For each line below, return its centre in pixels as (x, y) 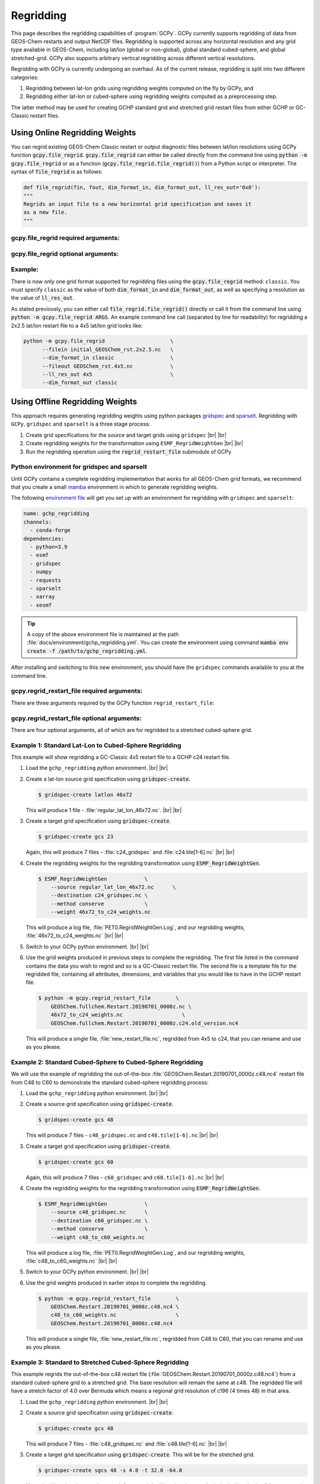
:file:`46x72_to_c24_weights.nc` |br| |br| (75, 936)
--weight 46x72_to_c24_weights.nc (101, 912)
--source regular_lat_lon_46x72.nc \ (113, 887)
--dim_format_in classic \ (108, 358)
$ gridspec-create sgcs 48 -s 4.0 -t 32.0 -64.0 (110, 1470)
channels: (38, 522)
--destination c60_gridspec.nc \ (99, 1220)
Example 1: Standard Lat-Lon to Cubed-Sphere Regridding (96, 745)
